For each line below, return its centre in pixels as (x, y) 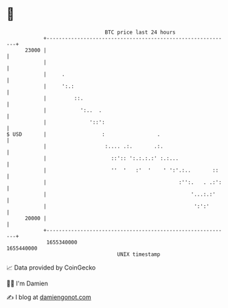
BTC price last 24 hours (140, 32)
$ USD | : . (83, 134)
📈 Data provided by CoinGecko (51, 268)
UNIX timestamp (139, 254)
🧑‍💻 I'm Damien (27, 283)
